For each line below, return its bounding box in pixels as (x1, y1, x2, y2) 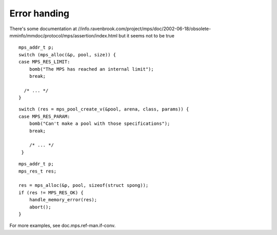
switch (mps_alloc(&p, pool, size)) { (18, 52, 116, 57)
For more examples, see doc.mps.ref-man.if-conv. (9, 223, 116, 229)
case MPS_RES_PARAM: (18, 113, 70, 119)
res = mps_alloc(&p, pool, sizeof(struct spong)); (18, 182, 149, 188)
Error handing (9, 8, 70, 19)
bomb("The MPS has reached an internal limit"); (29, 66, 154, 72)
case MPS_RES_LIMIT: (18, 59, 70, 65)
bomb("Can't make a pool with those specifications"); (29, 121, 170, 126)
